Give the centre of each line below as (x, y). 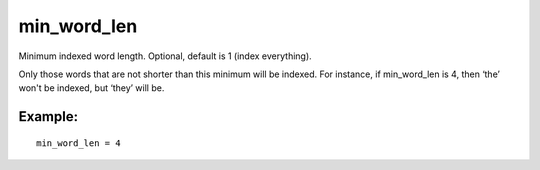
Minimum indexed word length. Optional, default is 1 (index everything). (165, 56)
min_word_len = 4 (78, 143)
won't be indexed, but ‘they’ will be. (91, 88)
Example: (48, 116)
